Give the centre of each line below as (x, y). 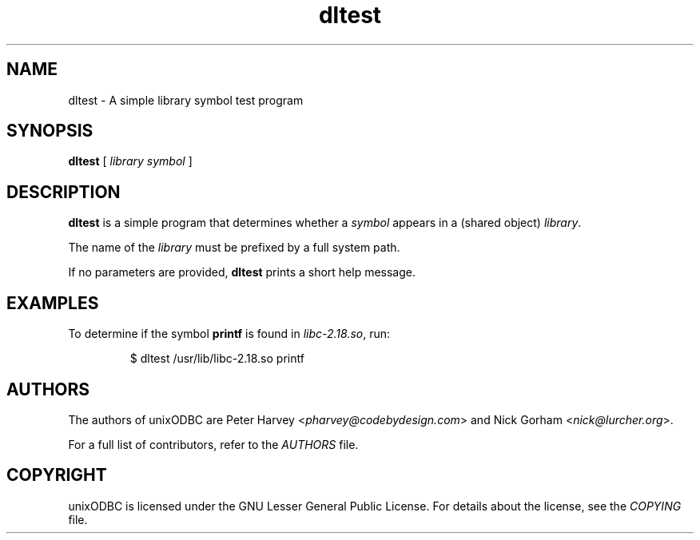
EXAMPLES (53, 303)
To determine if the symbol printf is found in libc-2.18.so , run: (229, 334)
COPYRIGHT (57, 475)
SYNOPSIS (50, 131)
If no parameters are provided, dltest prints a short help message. (242, 272)
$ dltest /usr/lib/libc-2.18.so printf (217, 359)
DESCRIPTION (64, 192)
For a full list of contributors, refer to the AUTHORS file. (213, 444)
